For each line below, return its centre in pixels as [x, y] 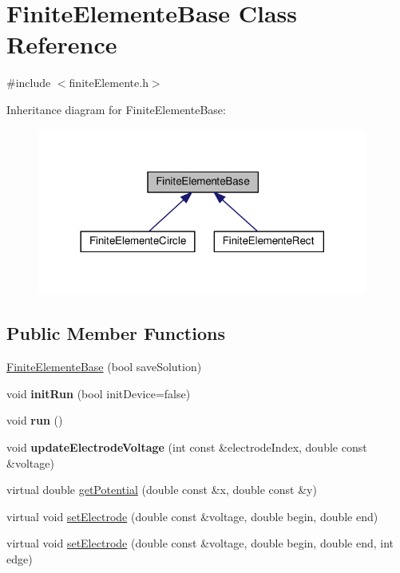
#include [29, 83]
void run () [35, 420]
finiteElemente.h [109, 83]
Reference [62, 44]
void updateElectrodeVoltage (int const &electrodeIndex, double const [187, 447]
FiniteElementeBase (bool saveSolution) [104, 367]
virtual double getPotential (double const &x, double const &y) [162, 490]
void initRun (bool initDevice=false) [99, 393]
